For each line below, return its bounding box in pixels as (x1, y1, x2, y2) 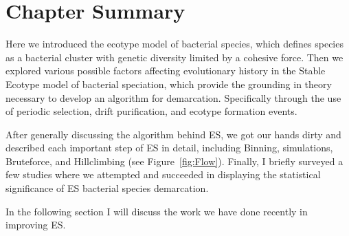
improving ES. (5, 217, 66, 232)
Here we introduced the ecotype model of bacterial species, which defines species (5, 36, 344, 51)
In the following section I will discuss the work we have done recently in (5, 204, 308, 218)
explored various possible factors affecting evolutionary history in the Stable (5, 63, 326, 78)
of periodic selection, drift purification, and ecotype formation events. (5, 104, 297, 118)
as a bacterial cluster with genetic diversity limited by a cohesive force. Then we (5, 50, 344, 64)
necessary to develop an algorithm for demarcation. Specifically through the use (5, 90, 341, 105)
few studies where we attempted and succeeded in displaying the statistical (5, 167, 321, 182)
